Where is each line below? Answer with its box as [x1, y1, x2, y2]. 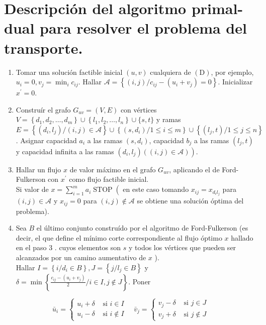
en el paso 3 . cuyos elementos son [16, 242, 121, 253]
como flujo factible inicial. [69, 174, 149, 184]
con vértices [120, 104, 157, 115]
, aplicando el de [169, 164, 220, 174]
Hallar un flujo [16, 164, 61, 174]
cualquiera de [150, 66, 191, 77]
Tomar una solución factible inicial [16, 66, 123, 77]
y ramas [156, 114, 181, 125]
